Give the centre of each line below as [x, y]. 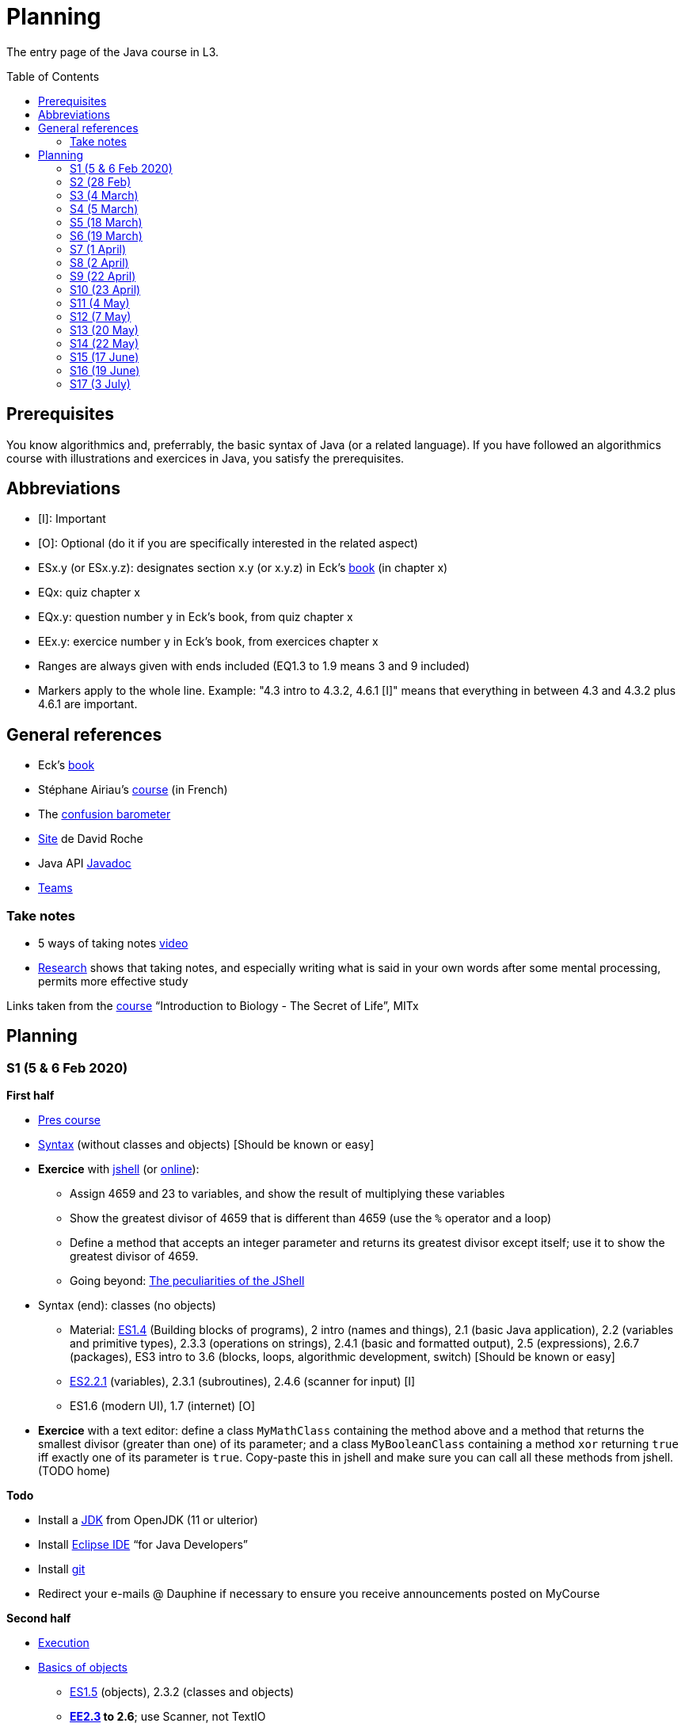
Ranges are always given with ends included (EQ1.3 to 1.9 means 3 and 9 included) [254, 666]
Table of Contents [53, 76]
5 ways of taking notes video [113, 944]
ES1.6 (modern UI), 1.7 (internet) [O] [163, 1406]
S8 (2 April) [99, 262]
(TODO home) [74, 1471]
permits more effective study [113, 982]
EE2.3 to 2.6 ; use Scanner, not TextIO [168, 1717]
